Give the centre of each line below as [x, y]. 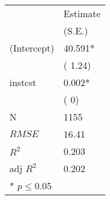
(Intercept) [32, 48]
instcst [23, 82]
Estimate [82, 13]
